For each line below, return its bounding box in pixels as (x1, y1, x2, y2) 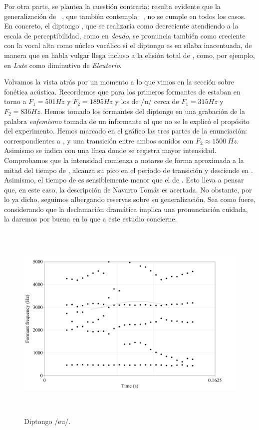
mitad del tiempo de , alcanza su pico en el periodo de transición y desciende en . (4, 164, 253, 175)
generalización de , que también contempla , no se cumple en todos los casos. (4, 10, 246, 21)
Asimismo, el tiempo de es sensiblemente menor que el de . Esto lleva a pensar (4, 174, 244, 185)
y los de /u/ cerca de (115, 96, 179, 106)
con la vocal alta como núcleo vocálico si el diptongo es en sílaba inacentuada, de (4, 40, 252, 50)
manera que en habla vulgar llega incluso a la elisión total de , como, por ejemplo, (4, 49, 255, 60)
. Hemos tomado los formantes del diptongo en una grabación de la (40, 105, 246, 116)
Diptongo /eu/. (24, 416, 71, 426)
